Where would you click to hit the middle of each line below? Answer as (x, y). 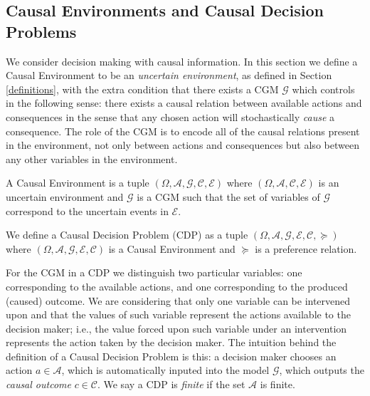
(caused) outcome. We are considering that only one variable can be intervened (178, 300)
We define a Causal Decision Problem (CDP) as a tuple (127, 235)
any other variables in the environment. (92, 158)
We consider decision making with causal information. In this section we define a (182, 61)
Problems (41, 31)
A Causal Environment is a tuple (78, 183)
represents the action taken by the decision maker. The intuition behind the (171, 342)
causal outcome (38, 384)
